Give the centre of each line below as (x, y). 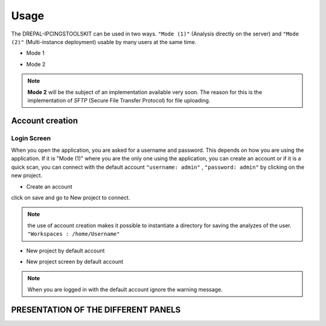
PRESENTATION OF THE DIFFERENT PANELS (96, 309)
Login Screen (31, 138)
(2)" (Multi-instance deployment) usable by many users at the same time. (104, 42)
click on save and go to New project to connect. (71, 198)
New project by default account (66, 251)
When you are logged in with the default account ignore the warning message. (125, 289)
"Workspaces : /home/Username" (74, 234)
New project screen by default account (75, 262)
